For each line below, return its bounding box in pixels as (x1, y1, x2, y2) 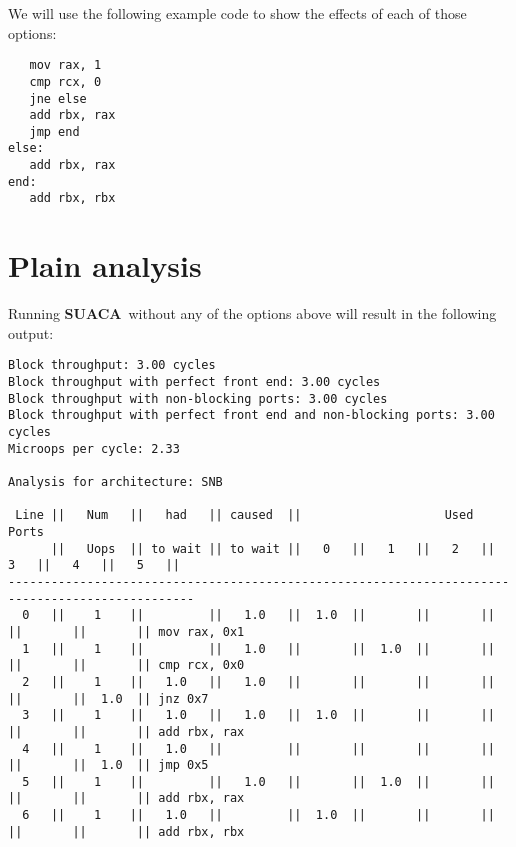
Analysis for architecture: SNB (8, 475, 223, 489)
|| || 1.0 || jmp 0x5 (8, 758, 209, 773)
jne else (29, 91, 87, 106)
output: (8, 322, 54, 343)
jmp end (29, 124, 80, 139)
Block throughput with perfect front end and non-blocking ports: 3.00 (8, 408, 495, 423)
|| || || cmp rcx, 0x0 (8, 658, 245, 673)
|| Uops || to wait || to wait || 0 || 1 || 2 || (50, 541, 495, 556)
